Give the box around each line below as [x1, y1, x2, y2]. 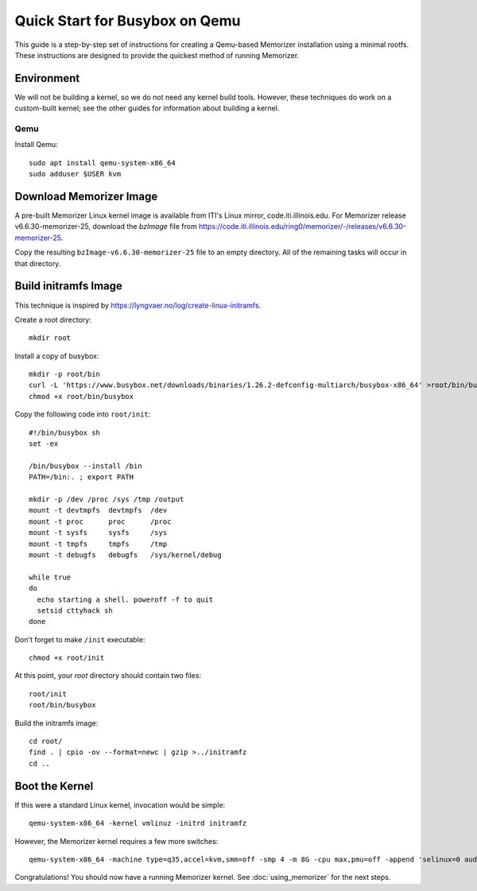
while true [29, 572, 72, 582]
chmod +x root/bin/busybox [29, 392, 134, 401]
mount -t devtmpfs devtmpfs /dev [29, 506, 168, 515]
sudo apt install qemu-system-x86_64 [29, 158, 176, 167]
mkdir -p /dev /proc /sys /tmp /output [29, 495, 184, 504]
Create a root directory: [14, 315, 91, 324]
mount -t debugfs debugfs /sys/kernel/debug [29, 550, 222, 560]
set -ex [29, 440, 59, 448]
